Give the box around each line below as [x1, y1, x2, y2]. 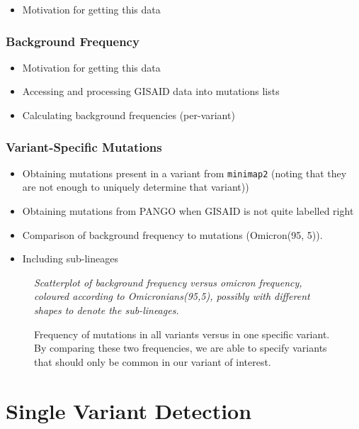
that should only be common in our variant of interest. [34, 354, 271, 369]
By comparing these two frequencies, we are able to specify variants [34, 340, 327, 355]
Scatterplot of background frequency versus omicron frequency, [34, 274, 302, 289]
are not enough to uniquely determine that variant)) [22, 179, 249, 194]
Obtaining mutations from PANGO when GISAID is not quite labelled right [22, 204, 354, 218]
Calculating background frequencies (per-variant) [22, 108, 235, 122]
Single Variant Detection [6, 396, 252, 425]
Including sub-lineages [22, 251, 118, 266]
